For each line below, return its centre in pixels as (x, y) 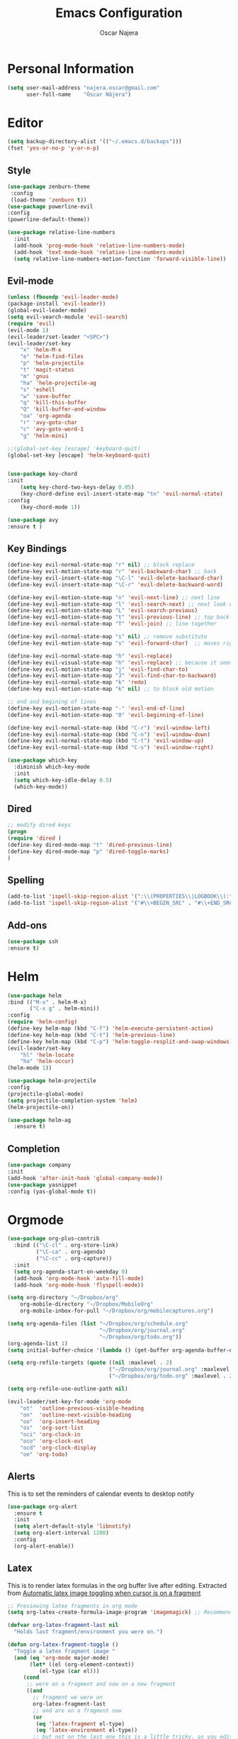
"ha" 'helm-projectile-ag (58, 383)
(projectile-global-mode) (45, 1094)
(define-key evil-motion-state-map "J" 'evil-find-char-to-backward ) (112, 676)
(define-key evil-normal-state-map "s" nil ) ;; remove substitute (107, 637)
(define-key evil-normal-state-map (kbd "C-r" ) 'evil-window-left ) (109, 728)
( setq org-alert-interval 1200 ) (62, 1533)
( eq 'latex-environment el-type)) (87, 1730)
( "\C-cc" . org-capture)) (74, 1259)
